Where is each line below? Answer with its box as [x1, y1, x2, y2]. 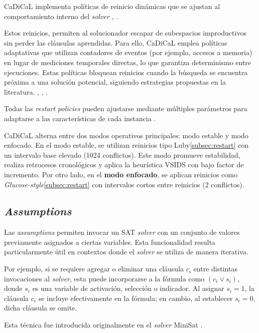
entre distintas [193, 263, 237, 274]
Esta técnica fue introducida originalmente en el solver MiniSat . [4, 319, 203, 330]
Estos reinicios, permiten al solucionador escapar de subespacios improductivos [4, 28, 246, 38]
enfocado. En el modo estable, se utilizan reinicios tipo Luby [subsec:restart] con [4, 140, 249, 150]
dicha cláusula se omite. [4, 302, 77, 313]
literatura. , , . [4, 86, 48, 97]
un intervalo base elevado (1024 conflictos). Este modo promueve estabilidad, [4, 149, 240, 160]
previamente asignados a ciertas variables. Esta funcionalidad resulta [4, 236, 215, 247]
